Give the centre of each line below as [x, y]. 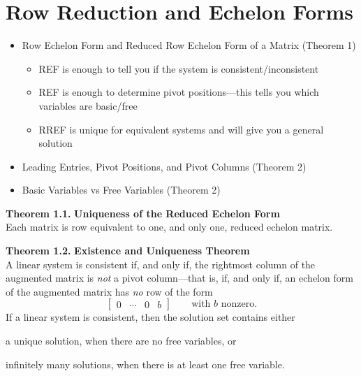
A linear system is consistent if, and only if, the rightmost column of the [161, 264]
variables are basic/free [88, 105]
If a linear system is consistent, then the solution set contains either [150, 317]
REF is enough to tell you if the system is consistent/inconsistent [179, 68]
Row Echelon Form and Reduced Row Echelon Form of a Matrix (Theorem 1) [189, 45]
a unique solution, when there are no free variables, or [121, 341]
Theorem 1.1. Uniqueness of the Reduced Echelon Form [143, 213]
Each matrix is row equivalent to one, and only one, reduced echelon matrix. [169, 227]
